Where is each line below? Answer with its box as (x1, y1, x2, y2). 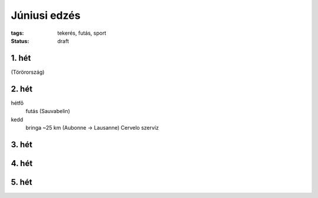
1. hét (11, 53, 31, 63)
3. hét (11, 139, 32, 150)
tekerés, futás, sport (57, 29, 107, 37)
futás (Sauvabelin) (25, 108, 71, 115)
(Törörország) (11, 68, 45, 75)
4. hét (11, 158, 33, 168)
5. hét (11, 177, 32, 187)
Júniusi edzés (11, 9, 81, 22)
